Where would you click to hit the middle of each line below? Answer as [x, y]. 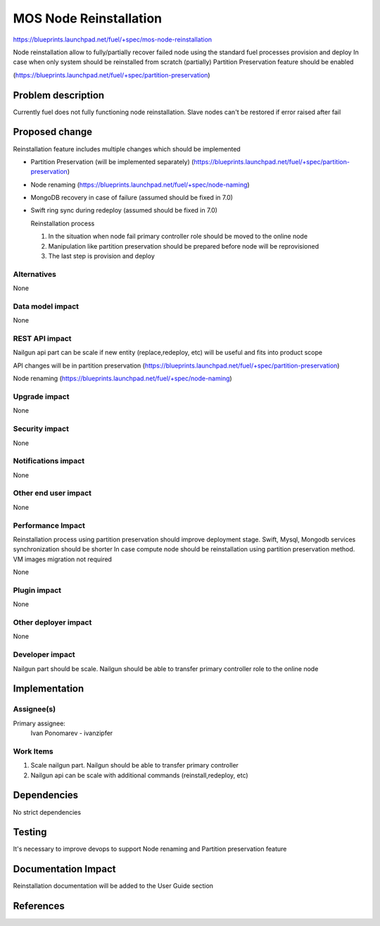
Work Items [33, 751]
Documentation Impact [64, 869]
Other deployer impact [52, 622]
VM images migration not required [63, 559]
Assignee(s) [34, 709]
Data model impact [46, 306]
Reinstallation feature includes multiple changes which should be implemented [127, 149]
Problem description [59, 95]
